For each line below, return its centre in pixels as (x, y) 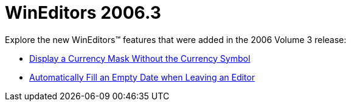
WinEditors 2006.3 (83, 13)
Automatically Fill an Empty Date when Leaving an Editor (142, 77)
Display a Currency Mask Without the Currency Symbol (140, 58)
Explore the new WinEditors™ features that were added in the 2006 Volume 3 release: (176, 39)
